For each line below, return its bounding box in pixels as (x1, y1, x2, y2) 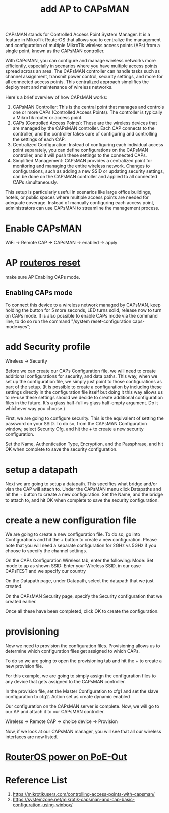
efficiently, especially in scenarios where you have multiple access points (5, 63, 158, 69)
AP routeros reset (5, 257, 81, 268)
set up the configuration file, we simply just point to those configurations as (5, 378, 162, 384)
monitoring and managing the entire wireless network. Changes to (12, 163, 150, 169)
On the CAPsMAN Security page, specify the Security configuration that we (5, 593, 162, 599)
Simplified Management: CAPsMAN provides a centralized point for (12, 158, 152, 164)
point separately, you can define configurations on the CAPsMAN (12, 147, 149, 153)
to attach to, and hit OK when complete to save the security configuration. (5, 496, 159, 503)
